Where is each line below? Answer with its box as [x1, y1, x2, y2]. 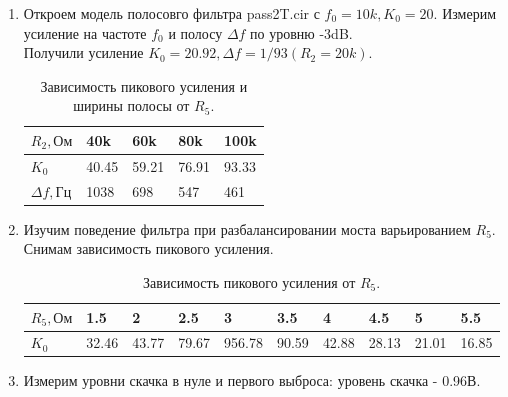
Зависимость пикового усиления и [40, 75, 248, 96]
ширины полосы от [73, 95, 190, 116]
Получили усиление [23, 42, 144, 63]
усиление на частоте [23, 22, 147, 43]
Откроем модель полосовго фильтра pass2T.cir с [23, 3, 320, 23]
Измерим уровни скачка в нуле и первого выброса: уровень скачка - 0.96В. [23, 370, 481, 391]
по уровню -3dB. [250, 22, 353, 43]
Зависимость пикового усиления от [143, 271, 356, 292]
